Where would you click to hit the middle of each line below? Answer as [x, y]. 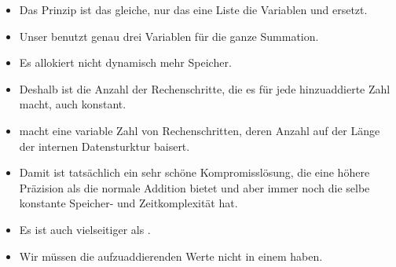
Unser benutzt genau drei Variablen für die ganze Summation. [169, 36]
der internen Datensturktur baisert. [104, 146]
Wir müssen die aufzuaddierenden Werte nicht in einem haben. [171, 256]
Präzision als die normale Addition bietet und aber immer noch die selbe [194, 187]
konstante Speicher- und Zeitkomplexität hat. [128, 203]
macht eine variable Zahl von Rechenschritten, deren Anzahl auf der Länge [200, 130]
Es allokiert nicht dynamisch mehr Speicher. [125, 62]
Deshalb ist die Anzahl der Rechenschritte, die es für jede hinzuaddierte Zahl [205, 88]
